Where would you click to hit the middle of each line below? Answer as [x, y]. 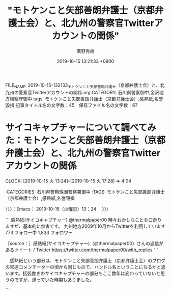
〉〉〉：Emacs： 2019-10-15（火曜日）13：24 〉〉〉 [58, 209]
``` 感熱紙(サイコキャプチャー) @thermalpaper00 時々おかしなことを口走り [83, 220]
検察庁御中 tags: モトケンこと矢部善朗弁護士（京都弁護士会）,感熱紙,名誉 [87, 99]
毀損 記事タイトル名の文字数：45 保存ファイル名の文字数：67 [72, 105]
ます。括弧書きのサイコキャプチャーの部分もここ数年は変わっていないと [85, 273]
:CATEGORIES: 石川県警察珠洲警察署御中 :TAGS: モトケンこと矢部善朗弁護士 [85, 192]
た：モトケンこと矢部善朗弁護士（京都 [85, 140]
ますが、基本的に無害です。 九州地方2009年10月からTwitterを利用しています [85, 226]
